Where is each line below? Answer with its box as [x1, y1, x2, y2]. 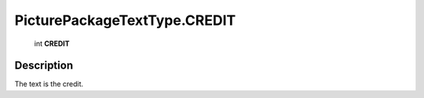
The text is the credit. [14, 79, 84, 89]
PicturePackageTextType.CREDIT [14, 12, 236, 29]
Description [14, 59, 74, 72]
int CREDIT [34, 39, 70, 48]
